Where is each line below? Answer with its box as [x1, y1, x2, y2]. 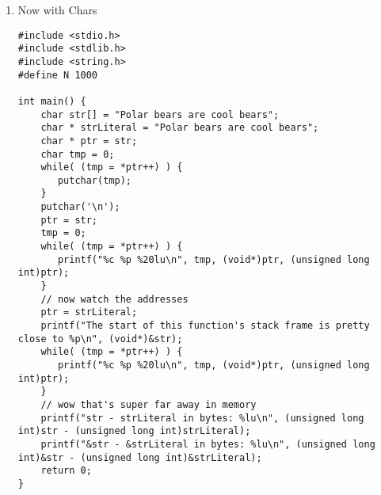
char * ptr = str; [40, 135, 138, 147]
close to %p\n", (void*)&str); [17, 333, 183, 345]
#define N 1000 [17, 69, 98, 81]
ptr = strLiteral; [40, 307, 138, 318]
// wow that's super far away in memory [40, 398, 257, 410]
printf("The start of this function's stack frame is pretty [40, 320, 370, 332]
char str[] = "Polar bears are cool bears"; [40, 109, 280, 120]
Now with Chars [17, 2, 97, 17]
